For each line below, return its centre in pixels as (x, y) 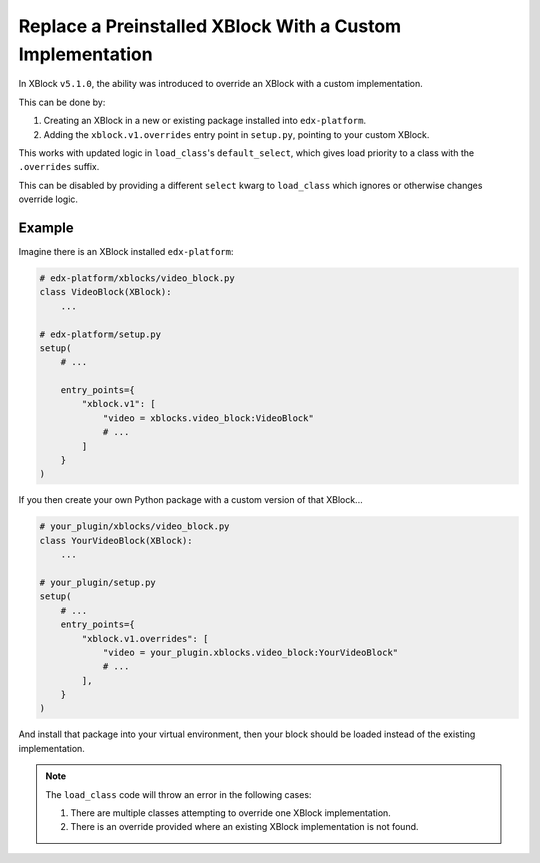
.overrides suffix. (59, 167)
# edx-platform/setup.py (100, 334)
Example (46, 227)
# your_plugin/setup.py (98, 582)
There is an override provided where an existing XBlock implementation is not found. (244, 827)
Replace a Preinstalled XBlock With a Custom (210, 26)
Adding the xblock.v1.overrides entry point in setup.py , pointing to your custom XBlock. (236, 134)
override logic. (48, 199)
